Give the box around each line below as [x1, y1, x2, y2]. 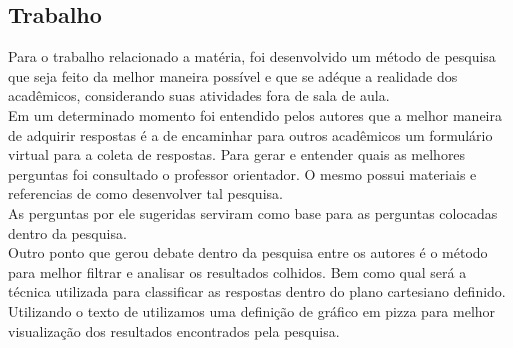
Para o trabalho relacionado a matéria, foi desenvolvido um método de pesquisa [8, 46, 496, 67]
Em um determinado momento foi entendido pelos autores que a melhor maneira [8, 104, 502, 125]
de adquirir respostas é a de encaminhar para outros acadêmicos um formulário [8, 124, 493, 145]
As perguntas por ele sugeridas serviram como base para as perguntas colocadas [8, 202, 498, 223]
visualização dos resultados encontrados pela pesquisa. [8, 320, 340, 341]
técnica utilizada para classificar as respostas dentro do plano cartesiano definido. [8, 281, 506, 302]
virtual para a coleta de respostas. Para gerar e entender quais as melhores [8, 144, 466, 165]
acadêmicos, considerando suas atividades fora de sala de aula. [8, 85, 390, 106]
